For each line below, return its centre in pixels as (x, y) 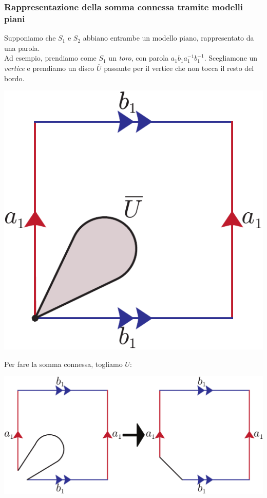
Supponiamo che (30, 38)
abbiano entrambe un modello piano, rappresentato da (168, 38)
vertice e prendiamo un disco (49, 68)
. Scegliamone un (231, 58)
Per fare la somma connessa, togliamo (63, 364)
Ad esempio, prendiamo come (50, 58)
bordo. (14, 78)
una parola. (22, 48)
